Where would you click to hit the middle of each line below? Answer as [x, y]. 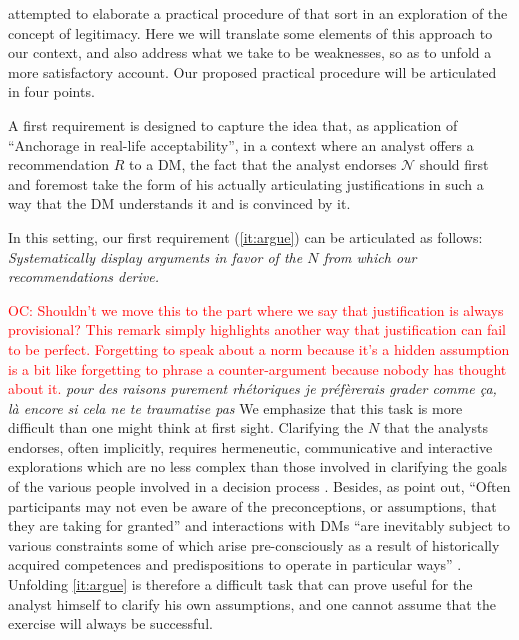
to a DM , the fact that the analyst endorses [263, 164]
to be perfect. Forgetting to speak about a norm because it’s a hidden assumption [259, 348]
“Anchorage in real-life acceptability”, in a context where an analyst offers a [241, 144]
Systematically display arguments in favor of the [155, 256]
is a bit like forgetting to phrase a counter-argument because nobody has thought [257, 368]
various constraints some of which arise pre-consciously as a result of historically [254, 544]
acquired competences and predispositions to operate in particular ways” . [235, 564]
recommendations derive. [84, 276]
